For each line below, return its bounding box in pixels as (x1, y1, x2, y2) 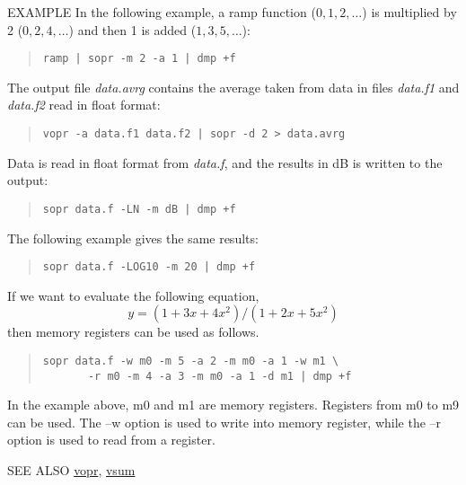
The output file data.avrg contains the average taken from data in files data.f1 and (7, 77, 460, 96)
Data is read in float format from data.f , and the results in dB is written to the (7, 153, 443, 172)
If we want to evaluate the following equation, (7, 286, 259, 304)
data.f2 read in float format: (7, 95, 161, 114)
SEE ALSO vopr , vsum (7, 461, 136, 480)
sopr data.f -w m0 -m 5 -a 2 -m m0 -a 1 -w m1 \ (42, 354, 339, 367)
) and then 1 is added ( (68, 20, 197, 39)
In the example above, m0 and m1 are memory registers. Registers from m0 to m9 (7, 395, 460, 414)
